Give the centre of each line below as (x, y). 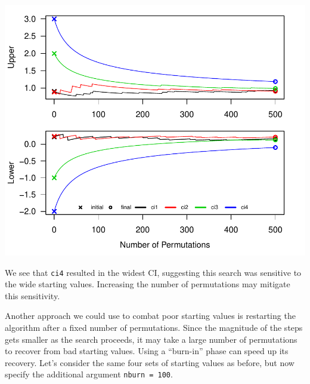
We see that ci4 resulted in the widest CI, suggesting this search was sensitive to (153, 272)
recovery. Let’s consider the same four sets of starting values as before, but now (150, 362)
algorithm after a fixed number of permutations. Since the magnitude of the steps (154, 328)
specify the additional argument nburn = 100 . (89, 374)
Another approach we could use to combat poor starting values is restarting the (150, 316)
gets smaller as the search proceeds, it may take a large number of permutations (151, 339)
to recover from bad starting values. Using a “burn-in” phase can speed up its (147, 351)
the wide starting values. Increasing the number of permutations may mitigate (148, 284)
